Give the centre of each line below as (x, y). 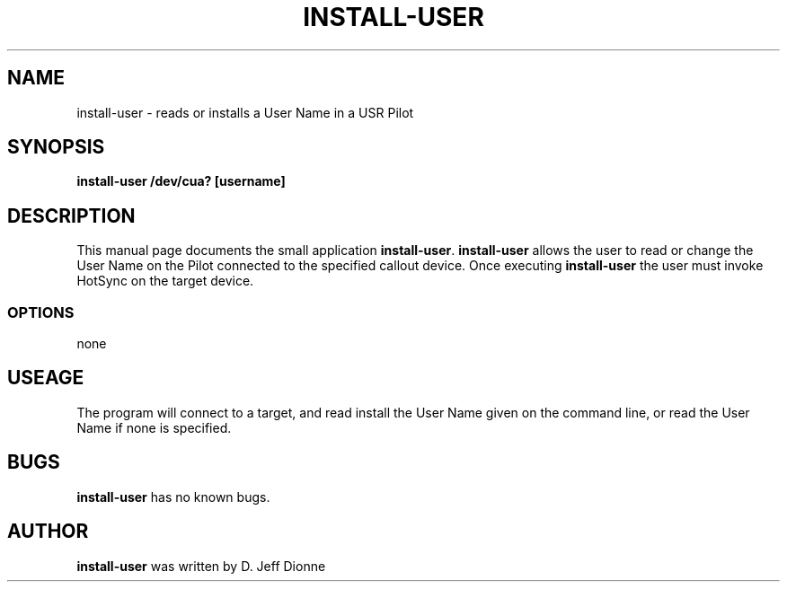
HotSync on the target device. (165, 281)
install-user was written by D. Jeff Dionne (201, 566)
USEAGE (46, 378)
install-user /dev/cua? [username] (181, 181)
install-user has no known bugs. (173, 497)
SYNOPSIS (56, 147)
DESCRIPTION (71, 215)
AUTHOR (48, 532)
